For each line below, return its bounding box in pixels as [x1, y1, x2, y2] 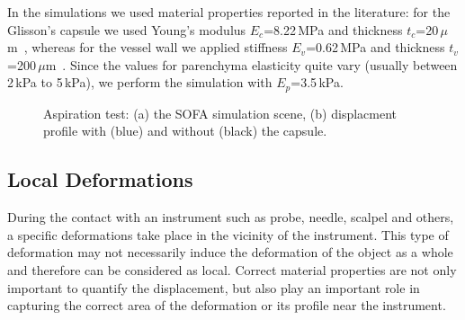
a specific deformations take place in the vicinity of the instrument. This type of [7, 225, 449, 244]
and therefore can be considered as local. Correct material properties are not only [7, 261, 457, 279]
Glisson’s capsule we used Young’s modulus [7, 20, 246, 39]
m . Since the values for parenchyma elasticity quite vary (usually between [45, 55, 458, 74]
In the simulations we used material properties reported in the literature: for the [7, 3, 451, 21]
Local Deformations [7, 165, 193, 193]
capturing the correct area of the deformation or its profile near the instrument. [7, 296, 446, 315]
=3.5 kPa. [291, 73, 344, 92]
